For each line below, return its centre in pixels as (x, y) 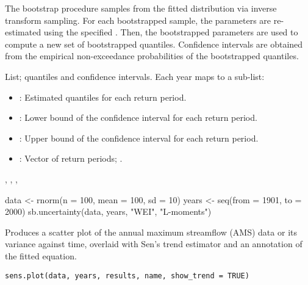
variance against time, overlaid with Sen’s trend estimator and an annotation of (154, 244)
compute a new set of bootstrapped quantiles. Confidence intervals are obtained (154, 44)
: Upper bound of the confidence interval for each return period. (139, 138)
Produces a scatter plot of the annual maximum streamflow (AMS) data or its (151, 232)
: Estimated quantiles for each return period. (103, 97)
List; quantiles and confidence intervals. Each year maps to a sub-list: (135, 76)
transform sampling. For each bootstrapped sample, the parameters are (138, 20)
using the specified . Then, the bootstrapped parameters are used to (171, 32)
